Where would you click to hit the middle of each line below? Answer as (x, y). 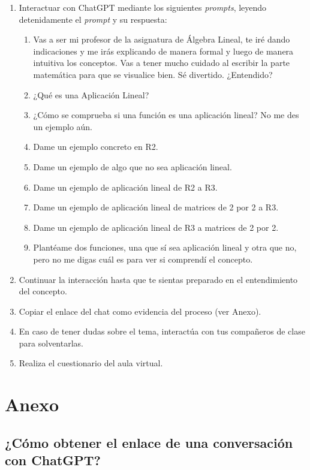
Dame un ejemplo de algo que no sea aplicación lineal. (133, 166)
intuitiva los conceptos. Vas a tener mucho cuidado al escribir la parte (162, 63)
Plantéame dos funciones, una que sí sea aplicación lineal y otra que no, (165, 247)
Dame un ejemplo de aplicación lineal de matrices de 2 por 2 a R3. (156, 207)
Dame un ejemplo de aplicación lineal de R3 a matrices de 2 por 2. (156, 227)
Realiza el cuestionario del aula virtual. (91, 363)
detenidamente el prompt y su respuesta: (93, 19)
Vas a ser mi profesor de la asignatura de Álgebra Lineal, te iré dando (162, 39)
